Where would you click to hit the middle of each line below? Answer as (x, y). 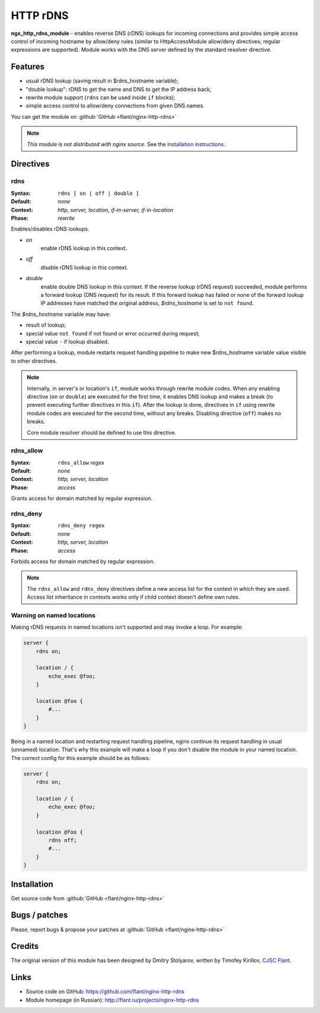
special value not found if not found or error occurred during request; (113, 333)
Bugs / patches (39, 915)
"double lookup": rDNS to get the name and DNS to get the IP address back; (119, 89)
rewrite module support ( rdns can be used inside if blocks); (100, 97)
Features (28, 67)
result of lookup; (46, 325)
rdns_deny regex (81, 526)
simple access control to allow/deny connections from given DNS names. (115, 106)
